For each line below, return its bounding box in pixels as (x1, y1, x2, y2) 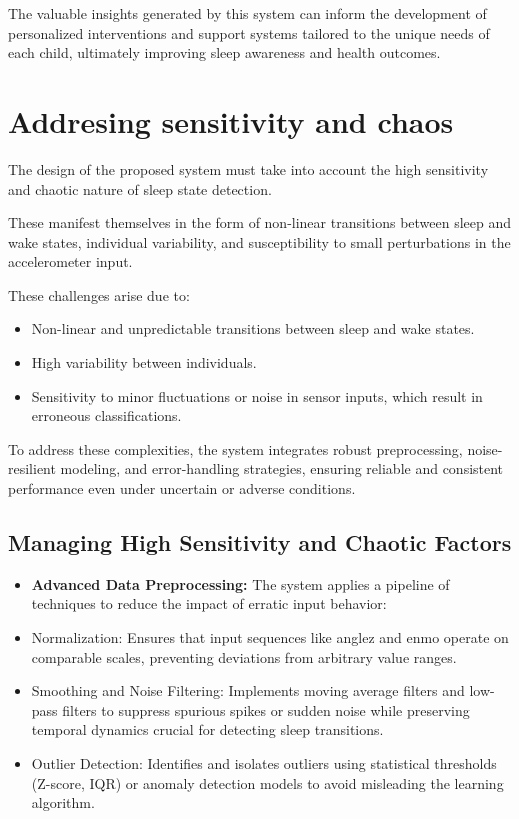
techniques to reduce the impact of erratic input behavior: (31, 593, 387, 614)
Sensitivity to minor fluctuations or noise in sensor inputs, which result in (31, 385, 483, 406)
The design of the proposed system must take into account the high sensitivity (8, 158, 489, 179)
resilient (8, 458, 56, 479)
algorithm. (31, 792, 95, 813)
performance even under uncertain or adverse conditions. (8, 478, 356, 499)
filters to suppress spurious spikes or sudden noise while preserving (62, 699, 470, 720)
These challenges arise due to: (8, 284, 190, 305)
